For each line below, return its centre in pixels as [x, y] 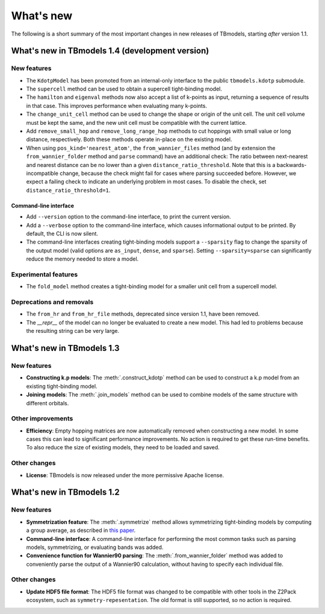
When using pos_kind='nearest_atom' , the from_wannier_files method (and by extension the [151, 148]
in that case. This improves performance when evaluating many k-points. [117, 106]
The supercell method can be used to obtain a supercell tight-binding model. [124, 89]
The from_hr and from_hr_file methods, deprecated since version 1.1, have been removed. [143, 314]
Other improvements [42, 419]
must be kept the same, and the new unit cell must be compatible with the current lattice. [136, 122]
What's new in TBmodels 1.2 [65, 492]
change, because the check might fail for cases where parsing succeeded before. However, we [178, 173]
